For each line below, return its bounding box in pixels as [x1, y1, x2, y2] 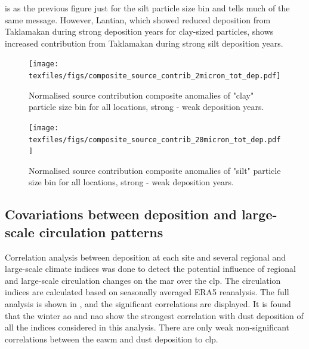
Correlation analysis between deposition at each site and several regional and [5, 250, 286, 263]
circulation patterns [39, 222, 163, 241]
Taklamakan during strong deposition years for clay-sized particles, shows [5, 25, 274, 38]
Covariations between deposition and [5, 205, 237, 224]
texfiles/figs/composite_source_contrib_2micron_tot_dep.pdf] [29, 72, 281, 81]
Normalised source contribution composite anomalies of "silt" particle [29, 164, 281, 176]
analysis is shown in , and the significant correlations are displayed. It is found [5, 298, 291, 310]
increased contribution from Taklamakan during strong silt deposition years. [5, 36, 283, 49]
